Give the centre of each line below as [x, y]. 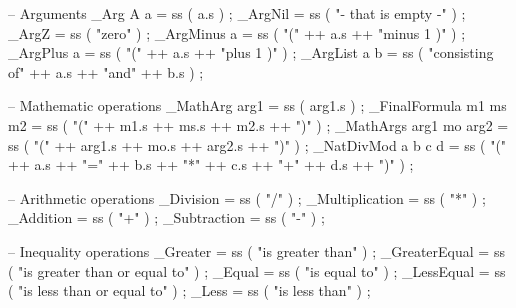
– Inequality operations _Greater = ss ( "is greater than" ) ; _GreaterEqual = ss [256, 250]
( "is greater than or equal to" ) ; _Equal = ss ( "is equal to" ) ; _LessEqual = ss [257, 270]
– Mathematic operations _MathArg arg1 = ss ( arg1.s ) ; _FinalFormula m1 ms [257, 105]
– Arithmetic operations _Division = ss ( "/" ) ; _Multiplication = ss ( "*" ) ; [247, 197]
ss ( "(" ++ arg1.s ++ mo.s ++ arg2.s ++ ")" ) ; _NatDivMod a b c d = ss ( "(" [257, 144]
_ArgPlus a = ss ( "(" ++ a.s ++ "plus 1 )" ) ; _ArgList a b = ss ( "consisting [251, 52]
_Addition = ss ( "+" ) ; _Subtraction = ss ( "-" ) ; [166, 217]
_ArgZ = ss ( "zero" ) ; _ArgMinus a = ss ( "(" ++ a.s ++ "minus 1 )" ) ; [237, 32]
